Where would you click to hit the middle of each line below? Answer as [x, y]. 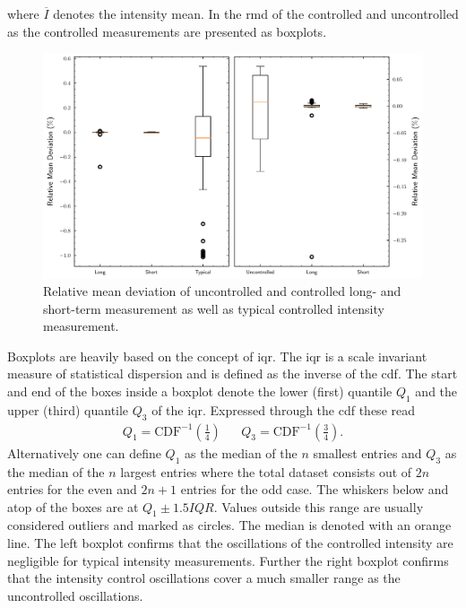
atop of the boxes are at [73, 506]
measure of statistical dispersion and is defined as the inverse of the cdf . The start [233, 373]
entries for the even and [72, 489]
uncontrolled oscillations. [75, 595]
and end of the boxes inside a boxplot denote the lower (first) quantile [200, 391]
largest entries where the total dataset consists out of [266, 471]
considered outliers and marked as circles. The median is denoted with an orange [229, 525]
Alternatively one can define [84, 452]
